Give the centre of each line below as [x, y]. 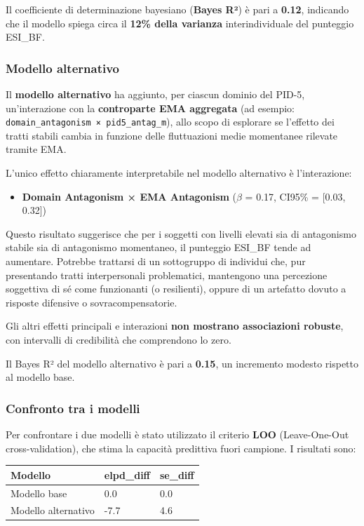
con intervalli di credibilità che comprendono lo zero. [119, 339]
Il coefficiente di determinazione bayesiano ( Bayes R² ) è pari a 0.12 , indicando [177, 9]
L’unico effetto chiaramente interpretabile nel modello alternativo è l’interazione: [179, 173]
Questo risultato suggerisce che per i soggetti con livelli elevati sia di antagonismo [181, 233]
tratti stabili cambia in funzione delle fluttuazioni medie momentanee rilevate [172, 135]
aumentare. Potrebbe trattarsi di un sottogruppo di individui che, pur [156, 261]
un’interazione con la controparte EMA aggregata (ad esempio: [150, 108]
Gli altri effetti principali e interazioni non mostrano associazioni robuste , [175, 326]
